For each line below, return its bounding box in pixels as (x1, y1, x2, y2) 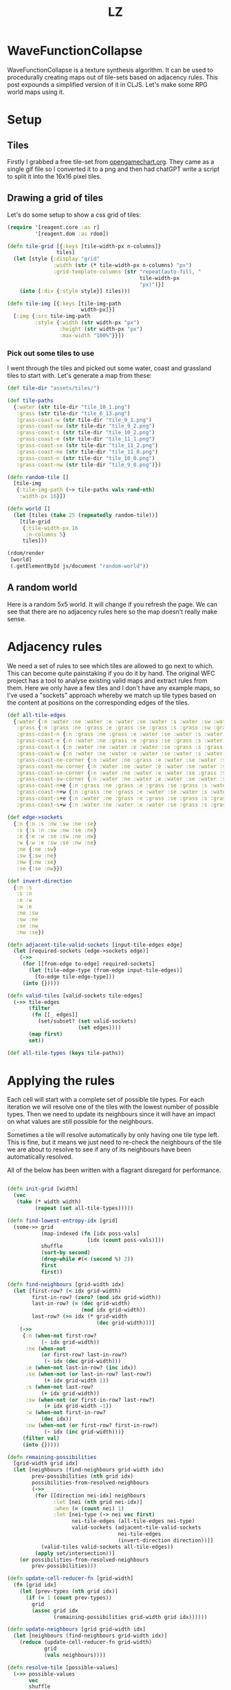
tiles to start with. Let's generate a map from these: (7, 372, 153, 380)
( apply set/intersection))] (34, 1549, 115, 1557)
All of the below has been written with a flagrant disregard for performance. (7, 1166, 221, 1174)
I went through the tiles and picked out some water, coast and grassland (7, 364, 212, 372)
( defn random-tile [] (7, 474, 69, 481)
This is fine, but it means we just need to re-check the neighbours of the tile (7, 1138, 222, 1147)
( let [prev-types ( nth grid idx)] (19, 1588, 118, 1595)
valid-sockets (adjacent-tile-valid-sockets (71, 1525, 201, 1531)
